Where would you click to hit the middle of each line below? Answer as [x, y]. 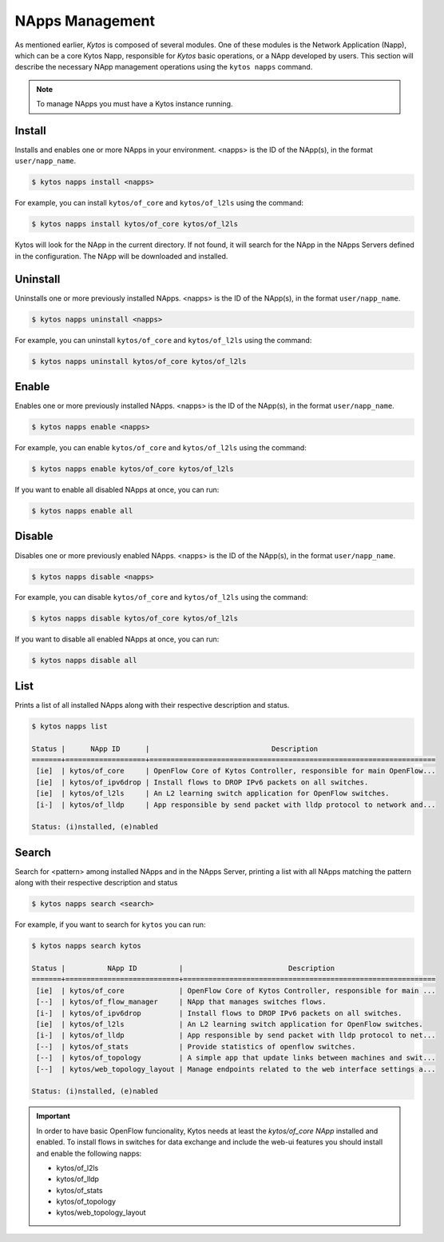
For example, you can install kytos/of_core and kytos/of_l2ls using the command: [159, 203]
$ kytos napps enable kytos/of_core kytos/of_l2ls [133, 469]
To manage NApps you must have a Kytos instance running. [135, 104]
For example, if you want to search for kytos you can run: [111, 925]
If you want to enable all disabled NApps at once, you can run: [117, 490]
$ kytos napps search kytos [86, 946]
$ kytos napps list [69, 726]
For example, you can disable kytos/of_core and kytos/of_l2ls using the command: [161, 597]
